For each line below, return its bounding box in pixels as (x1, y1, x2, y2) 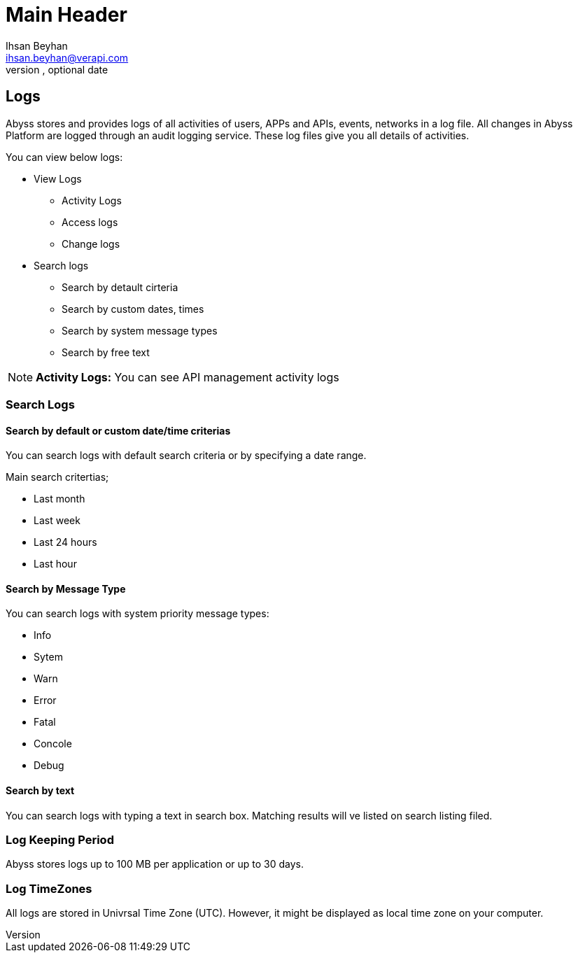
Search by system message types (62, 324, 218, 337)
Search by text (6, 784, 75, 797)
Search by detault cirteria (62, 281, 178, 293)
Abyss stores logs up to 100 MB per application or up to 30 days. (6, 858, 304, 871)
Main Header (6, 3, 127, 27)
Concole (34, 738, 72, 750)
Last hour (34, 558, 77, 570)
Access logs (62, 216, 118, 228)
